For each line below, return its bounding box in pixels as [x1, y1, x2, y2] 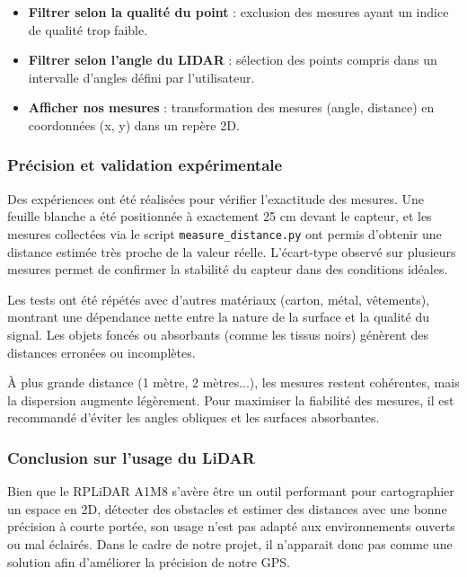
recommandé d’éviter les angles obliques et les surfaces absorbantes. [7, 408, 380, 427]
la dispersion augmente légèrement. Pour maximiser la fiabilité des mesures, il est [7, 390, 454, 409]
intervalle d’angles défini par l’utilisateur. [28, 67, 255, 86]
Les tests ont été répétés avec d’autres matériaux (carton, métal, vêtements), [7, 289, 430, 308]
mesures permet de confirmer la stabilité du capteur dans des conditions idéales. [7, 260, 448, 279]
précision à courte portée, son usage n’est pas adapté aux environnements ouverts [7, 517, 455, 536]
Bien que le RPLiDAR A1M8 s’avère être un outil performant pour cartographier [7, 482, 454, 501]
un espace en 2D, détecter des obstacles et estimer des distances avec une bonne [7, 499, 447, 518]
